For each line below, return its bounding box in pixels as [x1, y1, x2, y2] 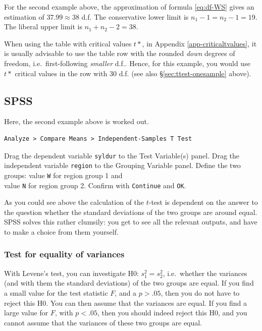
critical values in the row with [15, 68, 108, 78]
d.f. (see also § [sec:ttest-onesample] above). [119, 68, 251, 78]
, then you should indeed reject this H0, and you [97, 307, 247, 318]
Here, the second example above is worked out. [4, 116, 149, 127]
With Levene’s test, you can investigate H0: [4, 267, 139, 278]
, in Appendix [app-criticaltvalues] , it [142, 38, 257, 48]
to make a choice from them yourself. [4, 226, 119, 237]
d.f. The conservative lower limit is [81, 11, 189, 22]
